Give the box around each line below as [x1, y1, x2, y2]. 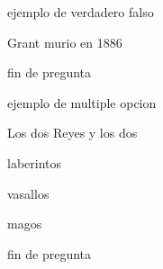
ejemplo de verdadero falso [7, 3, 154, 21]
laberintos [7, 153, 62, 172]
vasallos [7, 184, 50, 202]
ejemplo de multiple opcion [7, 93, 157, 112]
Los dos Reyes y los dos [7, 123, 138, 142]
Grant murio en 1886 [7, 32, 122, 51]
